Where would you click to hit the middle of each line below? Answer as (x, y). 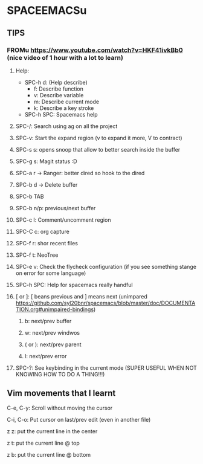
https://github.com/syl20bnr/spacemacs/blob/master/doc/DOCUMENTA (105, 303)
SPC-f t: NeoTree (37, 255)
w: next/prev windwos (52, 332)
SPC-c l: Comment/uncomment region (63, 220)
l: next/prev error (46, 356)
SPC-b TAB (30, 196)
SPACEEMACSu (47, 11)
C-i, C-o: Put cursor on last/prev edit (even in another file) (79, 419)
